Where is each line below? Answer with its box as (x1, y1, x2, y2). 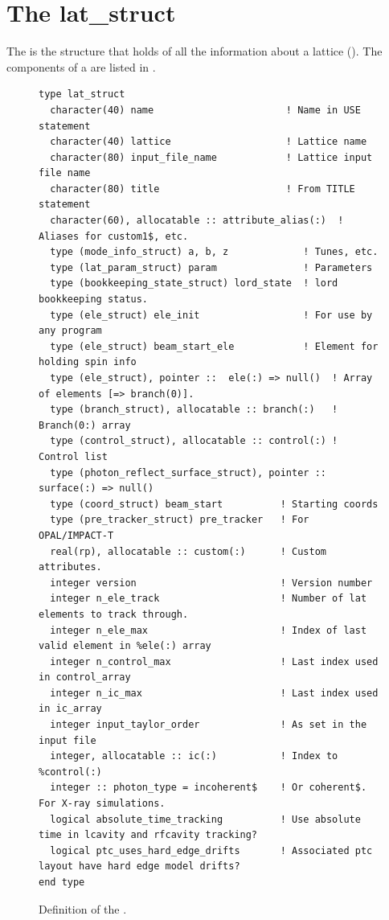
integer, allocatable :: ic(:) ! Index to (50, 750, 338, 762)
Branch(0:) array (39, 419, 131, 431)
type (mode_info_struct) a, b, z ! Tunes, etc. (50, 246, 379, 258)
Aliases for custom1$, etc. (39, 230, 189, 242)
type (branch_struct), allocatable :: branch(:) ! (50, 404, 338, 416)
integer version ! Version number (50, 577, 373, 589)
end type (39, 877, 85, 888)
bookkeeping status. (39, 294, 149, 306)
